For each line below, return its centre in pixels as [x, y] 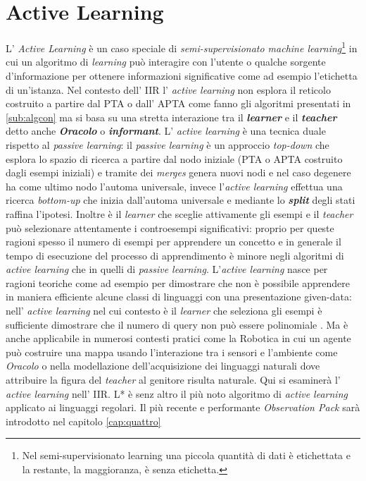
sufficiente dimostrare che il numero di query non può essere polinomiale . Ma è [177, 324]
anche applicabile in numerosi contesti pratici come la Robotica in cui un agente [178, 338]
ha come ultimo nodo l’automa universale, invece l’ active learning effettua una [174, 186]
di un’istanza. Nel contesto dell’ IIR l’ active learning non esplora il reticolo [168, 89]
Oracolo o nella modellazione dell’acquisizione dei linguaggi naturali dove [163, 366]
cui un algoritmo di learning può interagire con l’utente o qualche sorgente [166, 62]
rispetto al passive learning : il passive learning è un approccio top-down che [168, 144]
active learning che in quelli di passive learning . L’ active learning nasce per [167, 269]
